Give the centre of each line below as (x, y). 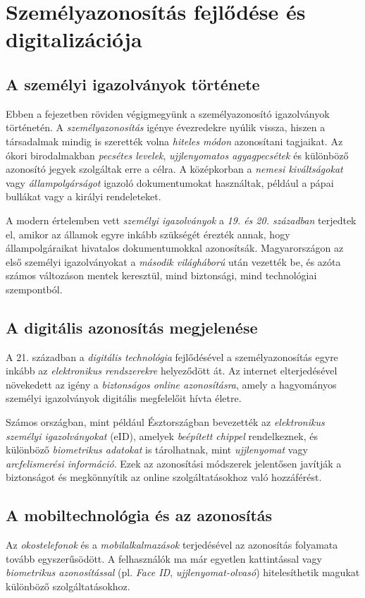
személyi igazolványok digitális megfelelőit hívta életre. (124, 398)
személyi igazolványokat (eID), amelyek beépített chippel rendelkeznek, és (162, 435)
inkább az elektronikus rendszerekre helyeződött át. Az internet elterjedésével (172, 371)
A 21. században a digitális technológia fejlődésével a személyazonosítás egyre (172, 356)
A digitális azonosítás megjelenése (132, 327)
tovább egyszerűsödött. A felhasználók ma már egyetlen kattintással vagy (164, 558)
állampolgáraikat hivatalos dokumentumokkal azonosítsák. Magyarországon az (175, 248)
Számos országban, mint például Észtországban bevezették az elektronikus (165, 422)
